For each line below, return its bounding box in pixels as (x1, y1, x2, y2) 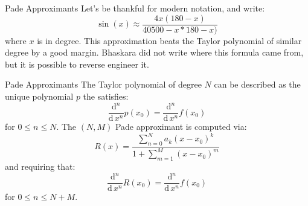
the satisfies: (83, 90, 129, 103)
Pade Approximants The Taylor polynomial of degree (5, 78, 202, 91)
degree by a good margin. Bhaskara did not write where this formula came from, (5, 46, 304, 59)
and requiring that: (5, 160, 75, 173)
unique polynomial (5, 90, 74, 103)
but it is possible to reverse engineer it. (5, 57, 149, 70)
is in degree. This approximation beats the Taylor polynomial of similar (37, 34, 302, 47)
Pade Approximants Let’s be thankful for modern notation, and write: (5, 2, 265, 14)
